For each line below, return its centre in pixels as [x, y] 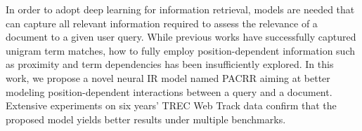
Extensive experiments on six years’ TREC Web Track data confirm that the [171, 105]
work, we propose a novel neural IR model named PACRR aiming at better [168, 77]
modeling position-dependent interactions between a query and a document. [169, 91]
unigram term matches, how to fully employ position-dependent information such [180, 50]
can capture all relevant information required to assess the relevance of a [162, 23]
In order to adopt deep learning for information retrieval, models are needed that [180, 9]
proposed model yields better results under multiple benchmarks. [146, 119]
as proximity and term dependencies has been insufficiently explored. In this [170, 64]
